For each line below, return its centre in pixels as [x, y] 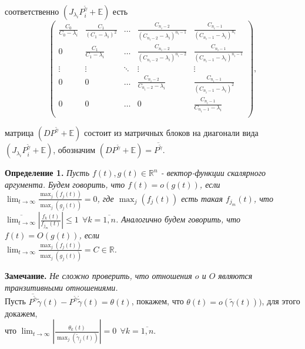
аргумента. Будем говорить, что [65, 184]
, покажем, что [157, 301]
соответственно [32, 11]
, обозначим [74, 150]
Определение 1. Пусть [47, 173]
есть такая [202, 198]
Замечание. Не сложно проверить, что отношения [98, 276]
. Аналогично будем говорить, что [178, 219]
